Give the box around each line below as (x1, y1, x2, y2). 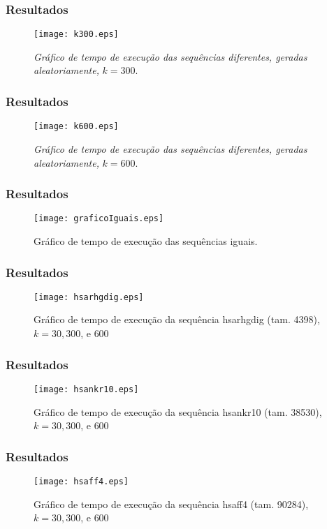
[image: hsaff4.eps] (34, 476, 129, 486)
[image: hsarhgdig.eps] (34, 292, 144, 302)
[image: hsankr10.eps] (34, 384, 139, 394)
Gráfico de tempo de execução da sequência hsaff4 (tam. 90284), (34, 496, 309, 511)
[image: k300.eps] (34, 29, 119, 40)
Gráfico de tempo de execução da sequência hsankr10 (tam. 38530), (34, 404, 322, 419)
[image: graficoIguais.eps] (34, 214, 164, 224)
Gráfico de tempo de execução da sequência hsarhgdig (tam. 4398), (34, 312, 320, 327)
